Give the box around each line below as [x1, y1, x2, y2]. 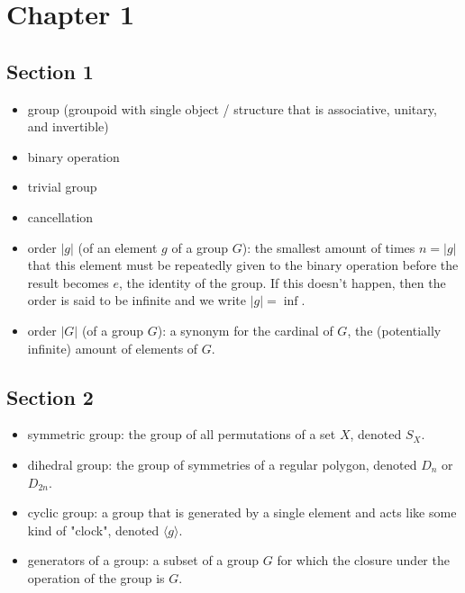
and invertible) [27, 117, 109, 136]
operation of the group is [27, 568, 165, 587]
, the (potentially [347, 320, 442, 339]
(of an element [77, 238, 158, 256]
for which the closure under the [277, 551, 450, 570]
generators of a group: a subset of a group [27, 551, 260, 570]
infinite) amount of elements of [27, 338, 198, 357]
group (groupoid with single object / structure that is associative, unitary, [27, 99, 437, 118]
